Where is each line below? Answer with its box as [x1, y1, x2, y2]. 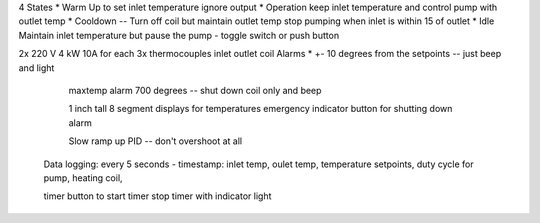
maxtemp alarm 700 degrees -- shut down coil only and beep [68, 84, 322, 96]
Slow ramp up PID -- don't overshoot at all [68, 135, 243, 147]
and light [18, 61, 55, 74]
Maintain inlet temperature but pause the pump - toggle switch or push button [18, 29, 340, 41]
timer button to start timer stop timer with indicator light [43, 190, 272, 202]
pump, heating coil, [43, 171, 124, 184]
